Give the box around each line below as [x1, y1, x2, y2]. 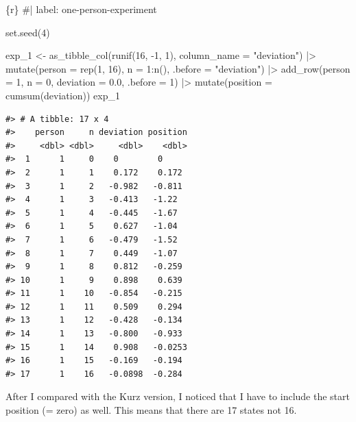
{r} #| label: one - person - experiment [5, 2, 157, 16]
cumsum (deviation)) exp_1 [5, 88, 120, 102]
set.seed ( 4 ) [5, 25, 50, 39]
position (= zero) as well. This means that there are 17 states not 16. [5, 403, 297, 417]
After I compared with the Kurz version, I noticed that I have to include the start [5, 389, 350, 404]
